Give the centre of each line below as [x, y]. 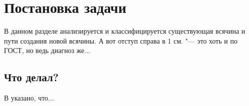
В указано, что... [29, 98]
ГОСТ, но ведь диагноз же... [47, 50]
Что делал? [31, 77]
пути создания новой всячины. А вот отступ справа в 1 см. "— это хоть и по [121, 40]
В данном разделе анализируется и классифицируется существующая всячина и [125, 31]
